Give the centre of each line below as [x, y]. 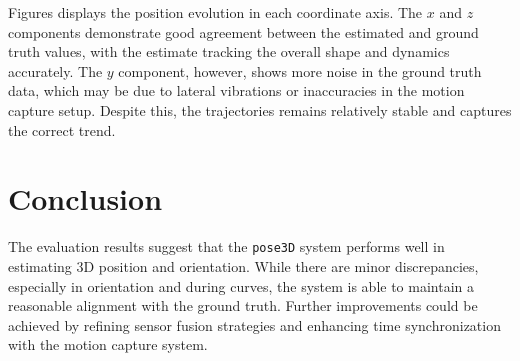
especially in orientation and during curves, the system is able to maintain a [241, 285]
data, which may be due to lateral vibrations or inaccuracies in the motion [236, 90]
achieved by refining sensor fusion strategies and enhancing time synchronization [254, 324]
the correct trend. [62, 129]
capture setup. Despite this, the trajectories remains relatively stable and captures [260, 109]
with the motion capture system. [108, 344]
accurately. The [55, 70]
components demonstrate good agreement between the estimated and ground [243, 31]
